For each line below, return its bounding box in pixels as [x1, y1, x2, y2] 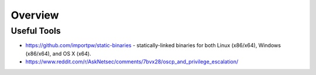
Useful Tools [11, 26, 61, 36]
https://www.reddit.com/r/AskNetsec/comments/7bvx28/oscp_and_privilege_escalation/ [25, 58, 239, 65]
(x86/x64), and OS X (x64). [25, 50, 91, 57]
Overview [11, 9, 59, 22]
